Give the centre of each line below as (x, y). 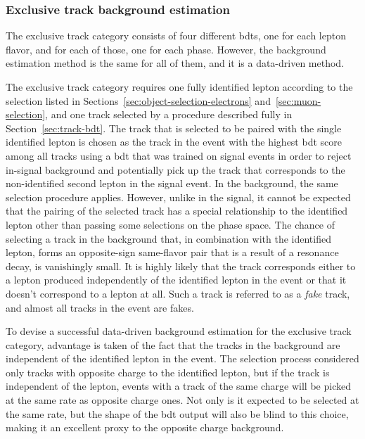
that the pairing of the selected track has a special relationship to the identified (177, 211)
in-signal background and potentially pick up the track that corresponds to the (175, 169)
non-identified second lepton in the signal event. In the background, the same (172, 183)
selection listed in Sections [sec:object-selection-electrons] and (138, 100)
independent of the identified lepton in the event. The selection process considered (182, 358)
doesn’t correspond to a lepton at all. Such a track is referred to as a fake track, (178, 293)
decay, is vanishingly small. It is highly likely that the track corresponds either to (181, 266)
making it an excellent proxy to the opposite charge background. (145, 427)
